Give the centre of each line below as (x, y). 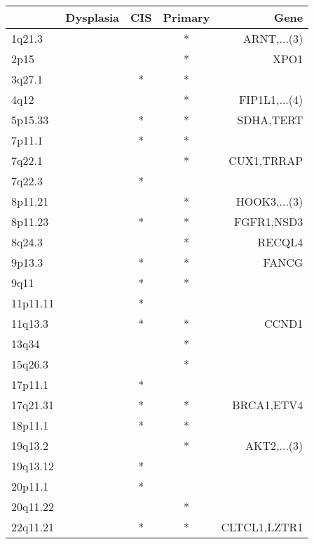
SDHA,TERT (270, 120)
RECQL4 (280, 242)
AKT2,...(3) (274, 445)
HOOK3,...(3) (269, 201)
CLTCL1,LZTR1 (262, 527)
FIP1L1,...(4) (271, 99)
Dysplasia (93, 17)
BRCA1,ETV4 (268, 405)
